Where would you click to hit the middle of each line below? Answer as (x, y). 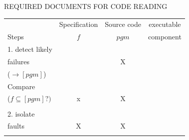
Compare (21, 86)
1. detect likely (30, 49)
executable (165, 24)
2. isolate (21, 113)
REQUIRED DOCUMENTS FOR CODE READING (86, 6)
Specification (79, 24)
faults (16, 126)
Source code (123, 24)
